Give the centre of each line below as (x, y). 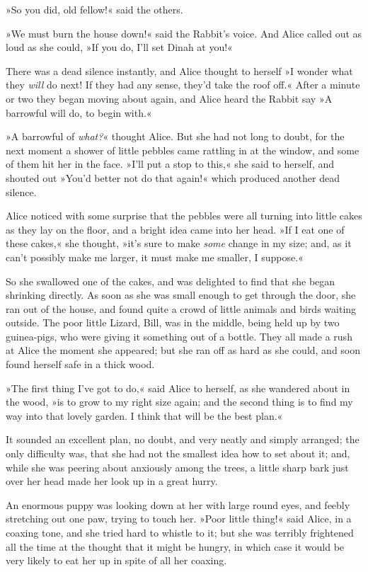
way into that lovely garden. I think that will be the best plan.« (144, 415)
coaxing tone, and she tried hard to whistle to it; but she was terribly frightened (180, 532)
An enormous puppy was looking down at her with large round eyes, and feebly (178, 504)
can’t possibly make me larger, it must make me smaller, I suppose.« (155, 257)
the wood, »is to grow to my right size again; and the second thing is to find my (179, 402)
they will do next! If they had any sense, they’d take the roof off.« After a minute (183, 85)
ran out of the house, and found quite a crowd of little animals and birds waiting (181, 308)
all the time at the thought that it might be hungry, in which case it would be (175, 546)
